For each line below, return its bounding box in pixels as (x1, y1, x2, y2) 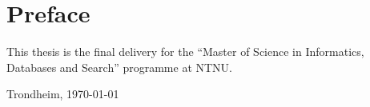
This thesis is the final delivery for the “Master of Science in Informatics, (6, 43, 364, 60)
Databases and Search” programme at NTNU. (6, 58, 233, 75)
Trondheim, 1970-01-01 (6, 85, 119, 102)
